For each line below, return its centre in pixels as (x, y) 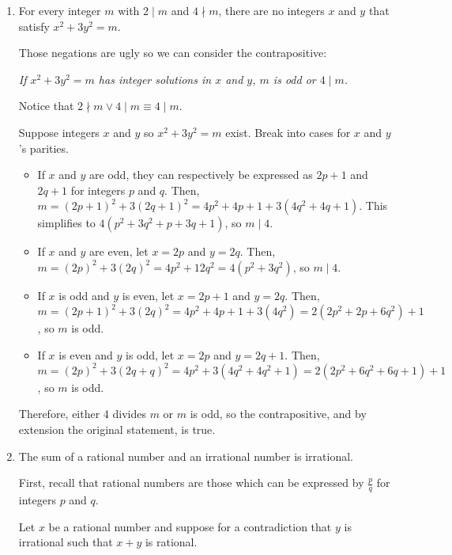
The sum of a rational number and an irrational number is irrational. (186, 456)
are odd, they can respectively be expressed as (201, 175)
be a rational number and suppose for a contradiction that (190, 526)
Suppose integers (59, 132)
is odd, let (150, 354)
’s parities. (43, 148)
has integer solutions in (155, 79)
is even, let (148, 295)
